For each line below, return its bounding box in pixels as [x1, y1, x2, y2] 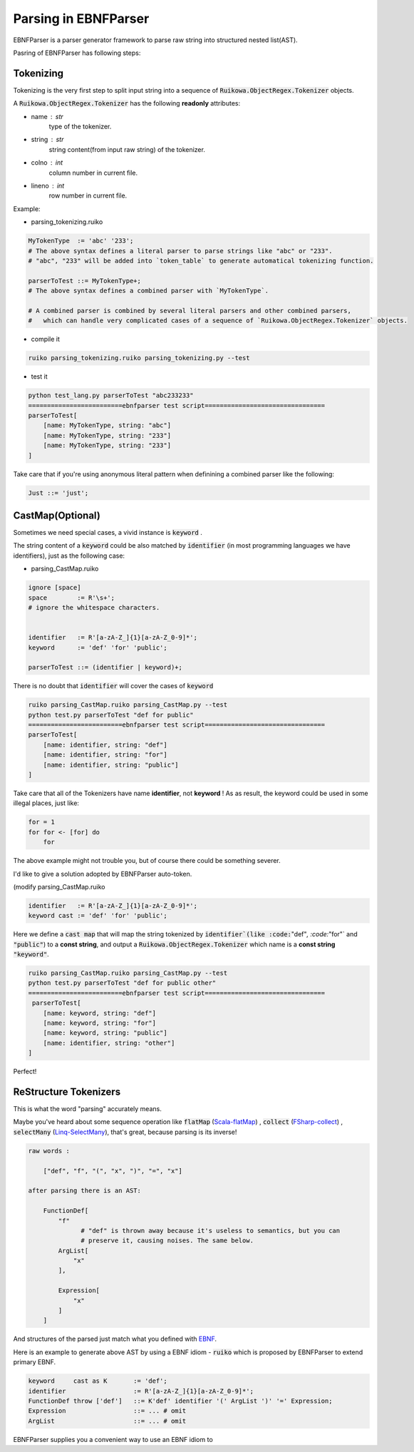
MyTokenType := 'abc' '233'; [28, 237, 134, 245]
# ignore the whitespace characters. [28, 603, 160, 611]
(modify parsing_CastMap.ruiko [13, 882, 105, 891]
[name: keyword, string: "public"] [43, 1029, 167, 1037]
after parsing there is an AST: [28, 1187, 142, 1195]
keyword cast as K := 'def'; [28, 1377, 167, 1385]
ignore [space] [28, 583, 81, 592]
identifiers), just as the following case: [13, 551, 125, 560]
